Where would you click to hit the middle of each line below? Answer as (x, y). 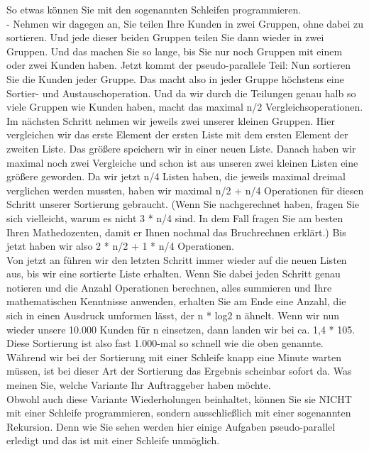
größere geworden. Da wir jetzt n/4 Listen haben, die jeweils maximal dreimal (176, 176)
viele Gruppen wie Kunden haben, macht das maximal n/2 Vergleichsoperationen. (185, 107)
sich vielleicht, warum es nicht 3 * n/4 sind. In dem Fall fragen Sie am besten (175, 217)
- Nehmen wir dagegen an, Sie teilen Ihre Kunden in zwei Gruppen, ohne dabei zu (185, 23)
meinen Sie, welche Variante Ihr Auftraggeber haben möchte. (139, 385)
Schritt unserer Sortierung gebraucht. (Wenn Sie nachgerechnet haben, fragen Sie (183, 204)
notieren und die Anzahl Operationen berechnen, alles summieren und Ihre (169, 287)
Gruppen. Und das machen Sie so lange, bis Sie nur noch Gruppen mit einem (175, 51)
